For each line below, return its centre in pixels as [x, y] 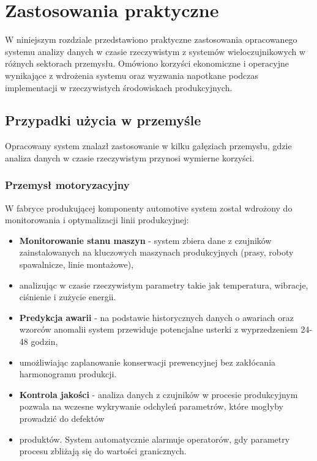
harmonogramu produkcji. [68, 374]
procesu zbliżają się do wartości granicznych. [103, 451]
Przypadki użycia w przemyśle [103, 120]
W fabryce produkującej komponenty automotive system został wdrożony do [149, 208]
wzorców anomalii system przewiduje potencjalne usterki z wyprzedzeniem [158, 329]
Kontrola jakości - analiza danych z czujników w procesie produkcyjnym [158, 394]
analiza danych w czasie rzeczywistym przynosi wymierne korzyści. [130, 157]
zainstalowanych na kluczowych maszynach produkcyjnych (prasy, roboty [156, 252]
